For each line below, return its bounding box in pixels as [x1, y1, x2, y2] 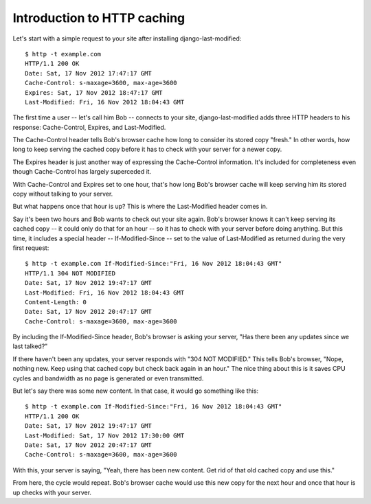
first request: [12, 244, 49, 252]
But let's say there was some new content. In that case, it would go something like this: [12, 387, 259, 395]
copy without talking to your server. [12, 190, 113, 198]
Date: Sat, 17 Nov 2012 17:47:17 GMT [25, 69, 153, 77]
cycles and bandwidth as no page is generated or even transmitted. [12, 374, 204, 382]
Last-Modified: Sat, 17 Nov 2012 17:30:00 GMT [25, 431, 185, 439]
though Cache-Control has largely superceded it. [12, 168, 152, 176]
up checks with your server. [12, 488, 92, 496]
